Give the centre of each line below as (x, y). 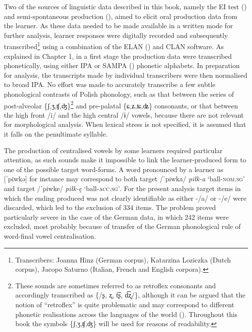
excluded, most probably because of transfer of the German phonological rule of (122, 226)
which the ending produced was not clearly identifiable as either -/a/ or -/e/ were (125, 198)
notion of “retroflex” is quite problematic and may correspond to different (125, 304)
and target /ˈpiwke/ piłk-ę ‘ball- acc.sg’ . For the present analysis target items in (122, 188)
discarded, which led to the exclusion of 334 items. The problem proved (110, 207)
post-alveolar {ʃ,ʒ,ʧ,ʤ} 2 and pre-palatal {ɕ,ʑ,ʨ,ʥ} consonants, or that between (121, 105)
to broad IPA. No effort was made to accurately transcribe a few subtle (110, 84)
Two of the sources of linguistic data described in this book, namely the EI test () (125, 6)
